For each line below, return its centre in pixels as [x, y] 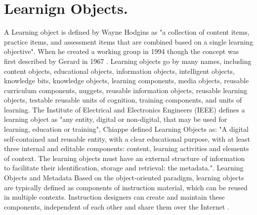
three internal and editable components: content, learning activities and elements [127, 148]
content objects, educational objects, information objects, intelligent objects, [119, 71]
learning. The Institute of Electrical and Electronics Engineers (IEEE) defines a [125, 109]
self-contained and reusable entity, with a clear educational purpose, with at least [127, 138]
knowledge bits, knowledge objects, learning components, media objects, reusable [127, 81]
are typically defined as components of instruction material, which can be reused [126, 187]
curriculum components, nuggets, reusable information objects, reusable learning [126, 90]
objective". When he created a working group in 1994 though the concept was [122, 51]
